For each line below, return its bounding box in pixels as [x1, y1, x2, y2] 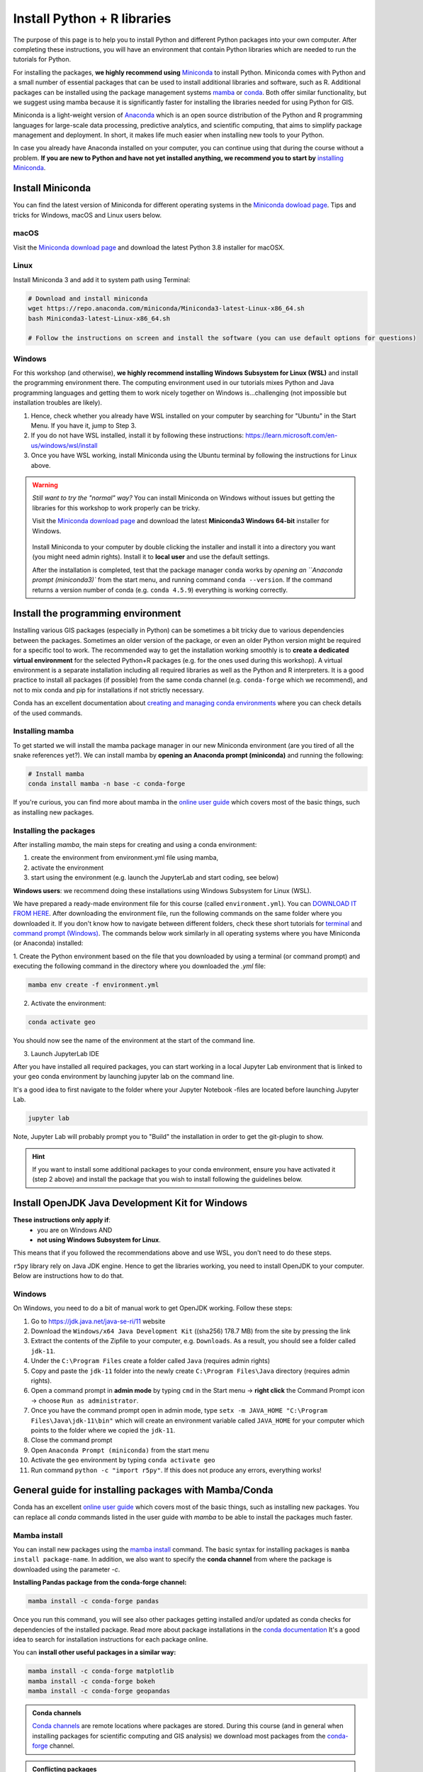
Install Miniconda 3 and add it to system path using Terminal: [13, 275, 191, 284]
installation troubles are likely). [13, 398, 103, 407]
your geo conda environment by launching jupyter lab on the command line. [13, 1072, 235, 1081]
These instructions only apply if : [13, 1216, 111, 1224]
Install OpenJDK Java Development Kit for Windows [13, 1197, 248, 1209]
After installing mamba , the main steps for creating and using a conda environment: [13, 840, 257, 848]
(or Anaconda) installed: [13, 939, 84, 948]
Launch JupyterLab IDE [30, 1049, 99, 1058]
